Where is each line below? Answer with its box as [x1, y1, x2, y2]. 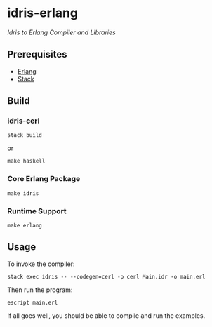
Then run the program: [7, 286, 73, 294]
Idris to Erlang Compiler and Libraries [7, 28, 116, 36]
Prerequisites [7, 48, 67, 60]
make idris [7, 189, 39, 197]
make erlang [7, 222, 42, 229]
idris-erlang [7, 5, 79, 21]
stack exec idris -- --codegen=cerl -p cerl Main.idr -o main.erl [7, 273, 206, 280]
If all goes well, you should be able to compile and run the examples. [7, 311, 206, 320]
